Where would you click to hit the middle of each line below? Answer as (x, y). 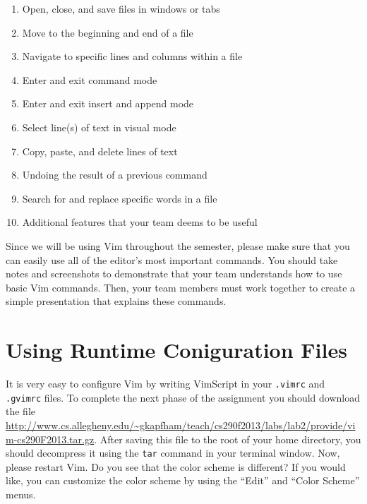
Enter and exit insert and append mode (108, 103)
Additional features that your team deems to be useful (140, 222)
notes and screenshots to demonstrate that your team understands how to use (174, 274)
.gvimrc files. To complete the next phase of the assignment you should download (183, 397)
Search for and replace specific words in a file (120, 198)
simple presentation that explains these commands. (116, 301)
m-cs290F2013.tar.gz (50, 439)
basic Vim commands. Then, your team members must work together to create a (181, 287)
